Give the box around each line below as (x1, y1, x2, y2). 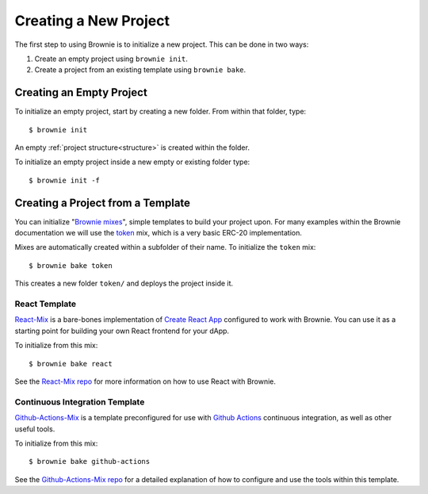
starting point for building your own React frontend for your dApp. (14, 326, 230, 335)
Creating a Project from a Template (14, 196, 190, 209)
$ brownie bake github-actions (29, 457, 151, 466)
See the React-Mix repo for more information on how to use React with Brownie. (14, 377, 277, 386)
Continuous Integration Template (14, 396, 145, 408)
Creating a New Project (14, 12, 170, 29)
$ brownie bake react (29, 359, 113, 368)
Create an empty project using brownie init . (34, 54, 188, 63)
